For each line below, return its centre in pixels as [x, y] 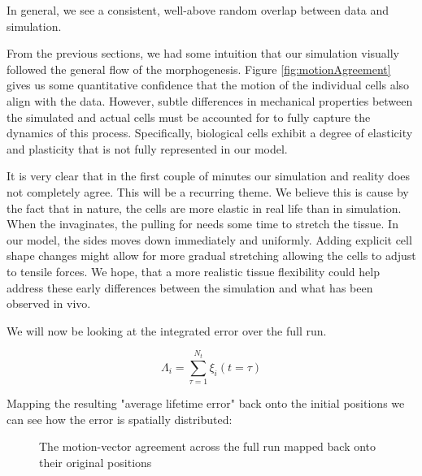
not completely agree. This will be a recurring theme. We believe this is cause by [208, 191]
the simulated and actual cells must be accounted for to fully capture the [189, 117]
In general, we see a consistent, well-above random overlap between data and [198, 10]
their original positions [96, 462]
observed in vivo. [49, 303]
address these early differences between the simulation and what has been [190, 287]
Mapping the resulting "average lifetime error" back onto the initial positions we [206, 403]
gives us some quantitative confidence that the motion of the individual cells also [208, 85]
